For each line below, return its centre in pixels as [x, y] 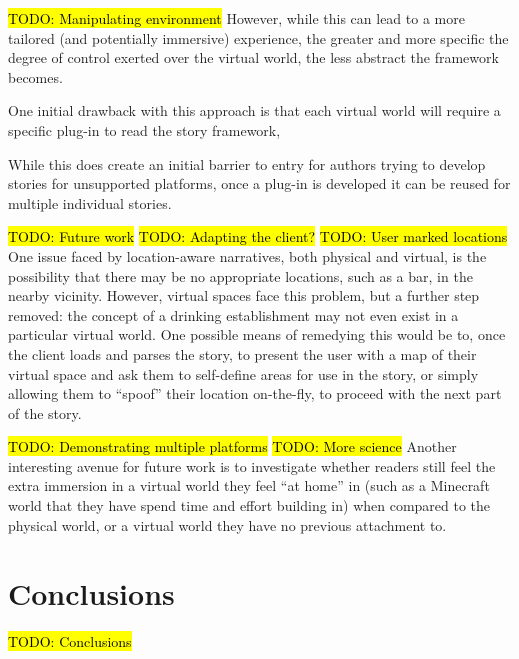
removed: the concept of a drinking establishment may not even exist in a [233, 314]
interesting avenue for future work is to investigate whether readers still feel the [252, 465]
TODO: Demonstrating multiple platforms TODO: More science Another [232, 446]
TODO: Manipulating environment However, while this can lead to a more [236, 18]
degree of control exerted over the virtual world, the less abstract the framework [253, 57]
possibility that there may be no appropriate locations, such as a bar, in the [240, 275]
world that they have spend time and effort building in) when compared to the [249, 505]
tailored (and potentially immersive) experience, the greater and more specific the [258, 37]
